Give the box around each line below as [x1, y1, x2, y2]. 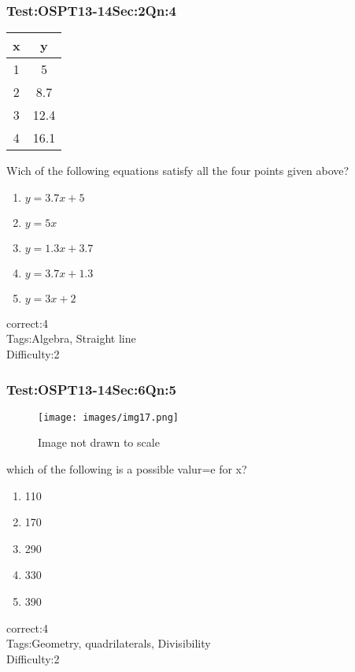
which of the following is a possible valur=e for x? [6, 461, 247, 477]
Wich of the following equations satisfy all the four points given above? [6, 162, 349, 179]
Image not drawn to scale [38, 434, 160, 451]
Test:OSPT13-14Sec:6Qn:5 [6, 379, 176, 399]
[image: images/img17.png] [38, 411, 179, 423]
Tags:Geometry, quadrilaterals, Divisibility [6, 635, 211, 652]
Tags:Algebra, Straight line [6, 330, 136, 347]
